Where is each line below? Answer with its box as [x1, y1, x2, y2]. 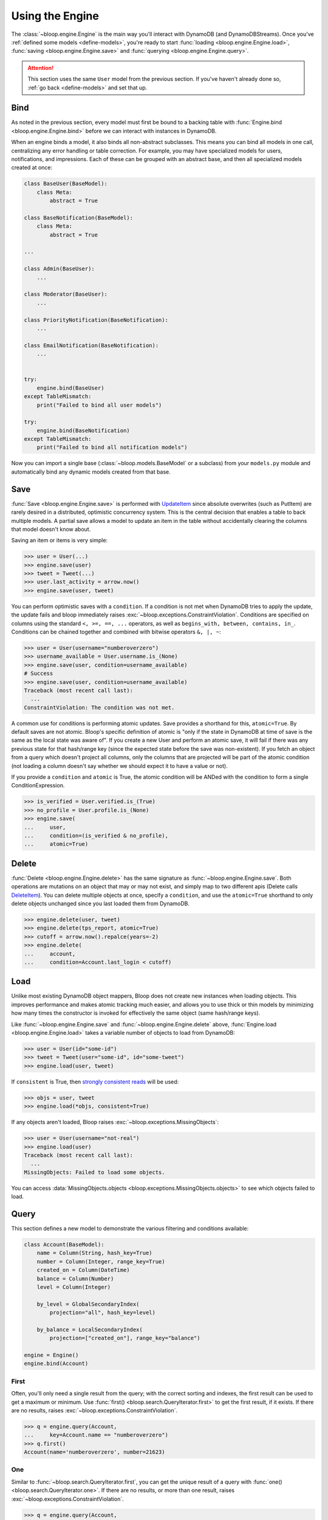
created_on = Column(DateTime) [36, 1266, 130, 1274]
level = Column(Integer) [36, 1283, 111, 1290]
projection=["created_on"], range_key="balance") [49, 1335, 200, 1342]
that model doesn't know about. [11, 525, 91, 533]
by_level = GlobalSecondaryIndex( [36, 1301, 140, 1307]
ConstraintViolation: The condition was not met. [24, 704, 175, 711]
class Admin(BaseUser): [24, 265, 95, 272]
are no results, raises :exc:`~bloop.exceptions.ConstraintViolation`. [11, 1406, 177, 1414]
